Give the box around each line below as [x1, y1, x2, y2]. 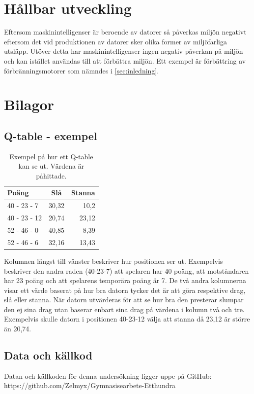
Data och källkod [4, 348, 92, 363]
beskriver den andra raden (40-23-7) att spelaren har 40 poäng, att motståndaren [4, 265, 249, 276]
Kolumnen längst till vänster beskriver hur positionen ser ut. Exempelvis [4, 255, 223, 266]
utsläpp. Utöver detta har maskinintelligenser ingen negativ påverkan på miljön [4, 46, 243, 56]
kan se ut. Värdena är [18, 161, 85, 171]
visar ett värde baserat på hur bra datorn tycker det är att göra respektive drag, [4, 285, 246, 295]
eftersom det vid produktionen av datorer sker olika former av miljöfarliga [4, 36, 227, 46]
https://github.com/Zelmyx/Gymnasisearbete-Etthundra [4, 380, 176, 391]
